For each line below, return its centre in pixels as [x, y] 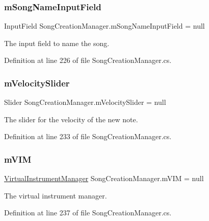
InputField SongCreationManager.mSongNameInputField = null [104, 26]
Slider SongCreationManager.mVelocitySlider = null [85, 102]
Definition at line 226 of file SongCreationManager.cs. [88, 60]
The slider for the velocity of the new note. [71, 119]
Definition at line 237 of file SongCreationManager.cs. [88, 213]
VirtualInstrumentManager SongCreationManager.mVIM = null [104, 178]
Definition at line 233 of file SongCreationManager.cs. [88, 136]
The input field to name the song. [57, 43]
